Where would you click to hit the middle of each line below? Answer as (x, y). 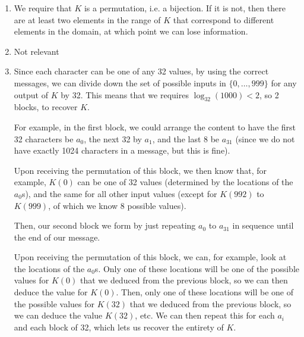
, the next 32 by (113, 138)
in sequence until (263, 225)
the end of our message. (57, 237)
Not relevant (37, 51)
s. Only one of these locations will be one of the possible (197, 268)
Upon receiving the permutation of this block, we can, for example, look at (150, 257)
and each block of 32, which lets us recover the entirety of (119, 327)
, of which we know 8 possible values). (117, 205)
